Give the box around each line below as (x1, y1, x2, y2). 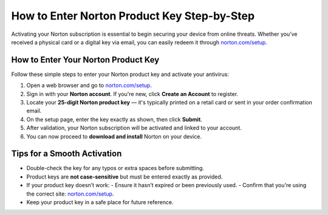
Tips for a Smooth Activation (11, 149, 122, 159)
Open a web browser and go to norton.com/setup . (26, 82, 152, 89)
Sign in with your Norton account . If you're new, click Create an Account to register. (26, 90, 239, 97)
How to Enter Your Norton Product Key (11, 55, 160, 65)
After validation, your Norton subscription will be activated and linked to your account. (26, 125, 242, 132)
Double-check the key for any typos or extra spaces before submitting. (26, 165, 205, 172)
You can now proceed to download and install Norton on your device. (26, 132, 202, 140)
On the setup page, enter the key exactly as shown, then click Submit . (26, 115, 203, 123)
